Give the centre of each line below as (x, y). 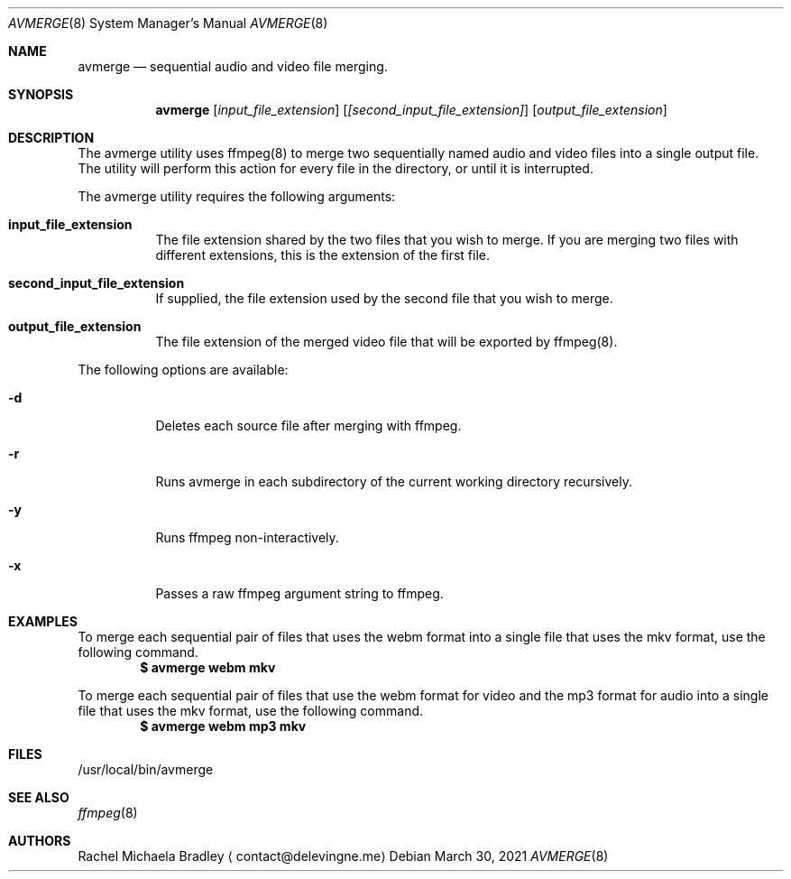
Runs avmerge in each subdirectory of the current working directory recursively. (394, 481)
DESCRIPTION (51, 138)
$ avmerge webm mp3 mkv (223, 726)
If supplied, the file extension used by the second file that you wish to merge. (384, 298)
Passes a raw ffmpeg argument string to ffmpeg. (299, 593)
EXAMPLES (43, 621)
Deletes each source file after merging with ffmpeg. (308, 426)
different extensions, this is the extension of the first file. (323, 255)
